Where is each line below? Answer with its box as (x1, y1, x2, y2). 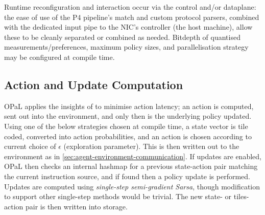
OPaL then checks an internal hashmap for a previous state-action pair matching (4, 161, 258, 171)
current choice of (4, 141, 56, 152)
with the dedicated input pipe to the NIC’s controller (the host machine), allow (4, 21, 253, 32)
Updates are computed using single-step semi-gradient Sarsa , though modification (4, 181, 260, 191)
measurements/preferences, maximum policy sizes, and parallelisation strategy (4, 41, 249, 52)
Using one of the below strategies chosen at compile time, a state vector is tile (4, 120, 248, 131)
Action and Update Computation (4, 76, 183, 92)
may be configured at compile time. (4, 51, 115, 62)
